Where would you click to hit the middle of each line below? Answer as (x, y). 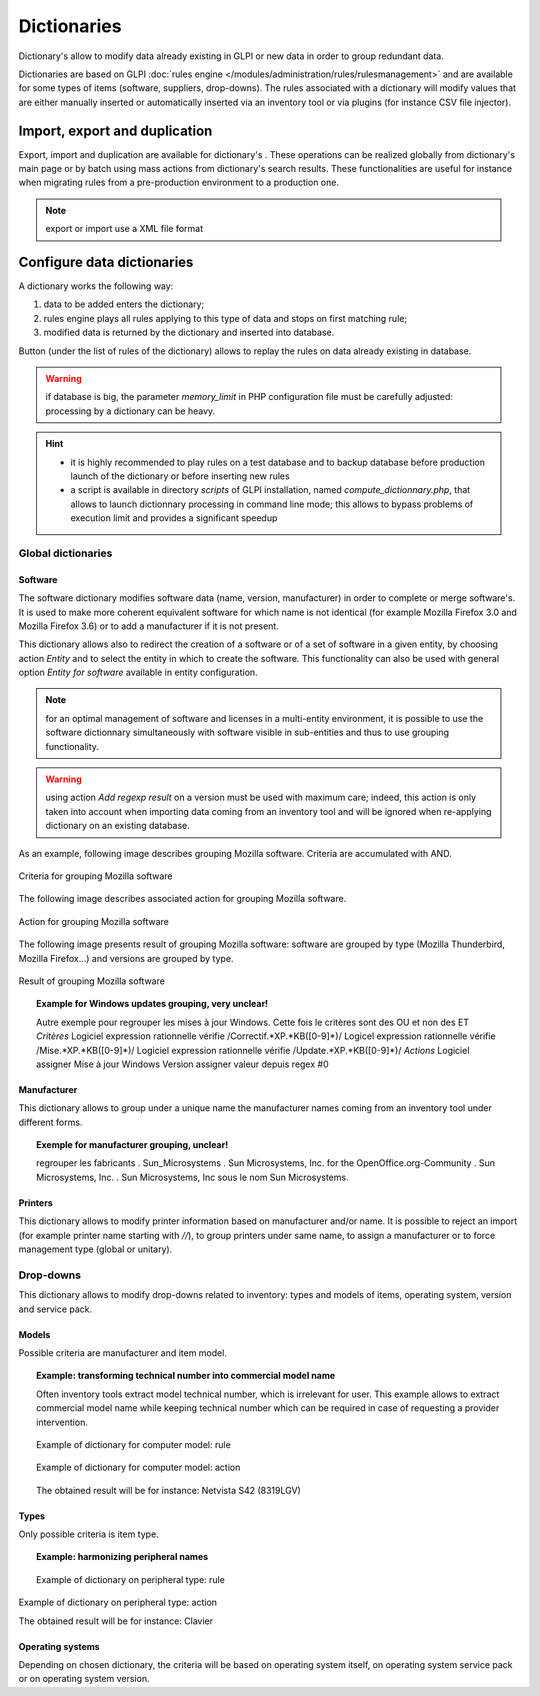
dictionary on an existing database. (117, 826)
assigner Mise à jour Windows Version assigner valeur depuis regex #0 (182, 1064)
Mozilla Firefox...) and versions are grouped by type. (126, 958)
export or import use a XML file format (124, 229)
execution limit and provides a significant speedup (174, 518)
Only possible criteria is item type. (88, 1534)
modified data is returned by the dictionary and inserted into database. (189, 332)
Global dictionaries (65, 553)
